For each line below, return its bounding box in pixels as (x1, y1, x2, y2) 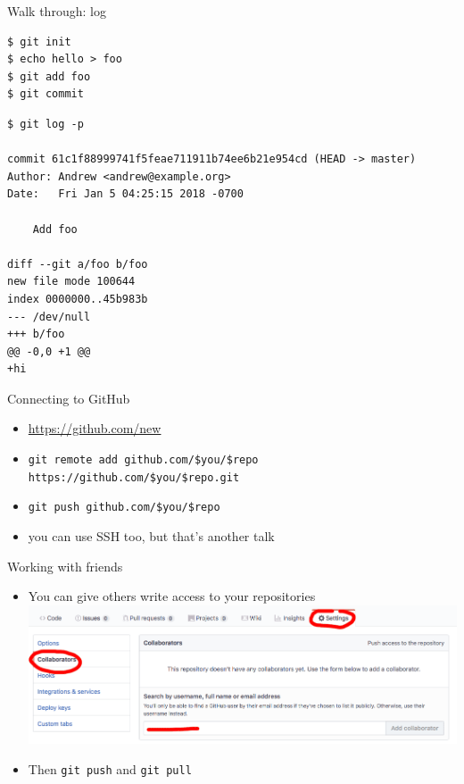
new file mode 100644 (7, 275, 136, 288)
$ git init (7, 35, 71, 48)
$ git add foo (7, 70, 91, 83)
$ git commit (7, 88, 84, 101)
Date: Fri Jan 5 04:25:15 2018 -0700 (7, 188, 244, 201)
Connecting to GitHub (7, 388, 130, 407)
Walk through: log (7, 2, 106, 20)
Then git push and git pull (28, 759, 192, 778)
